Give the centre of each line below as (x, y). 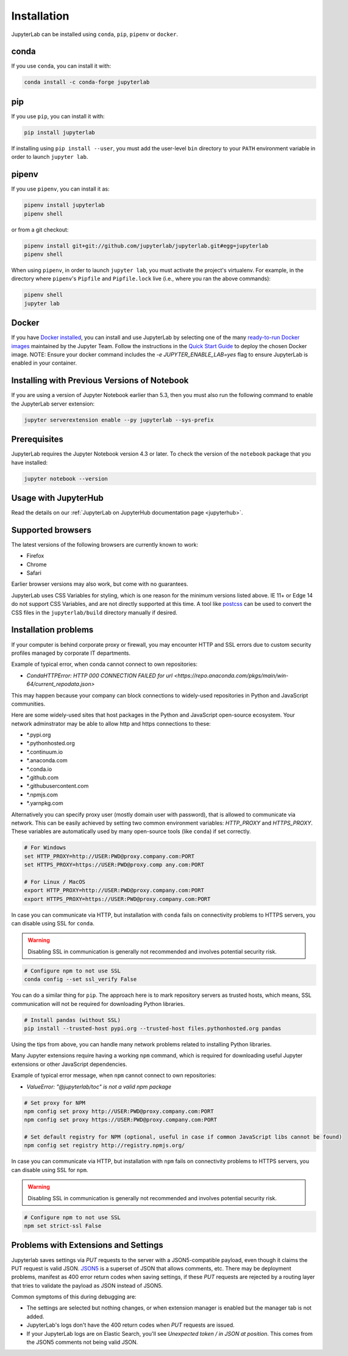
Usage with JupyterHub (57, 498)
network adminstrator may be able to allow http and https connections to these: (111, 723)
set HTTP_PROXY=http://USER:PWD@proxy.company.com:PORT (109, 856)
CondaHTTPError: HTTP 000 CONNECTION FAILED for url (100, 676)
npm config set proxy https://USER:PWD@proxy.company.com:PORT (121, 1120)
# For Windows (45, 848)
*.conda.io (39, 769)
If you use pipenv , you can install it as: (60, 189)
